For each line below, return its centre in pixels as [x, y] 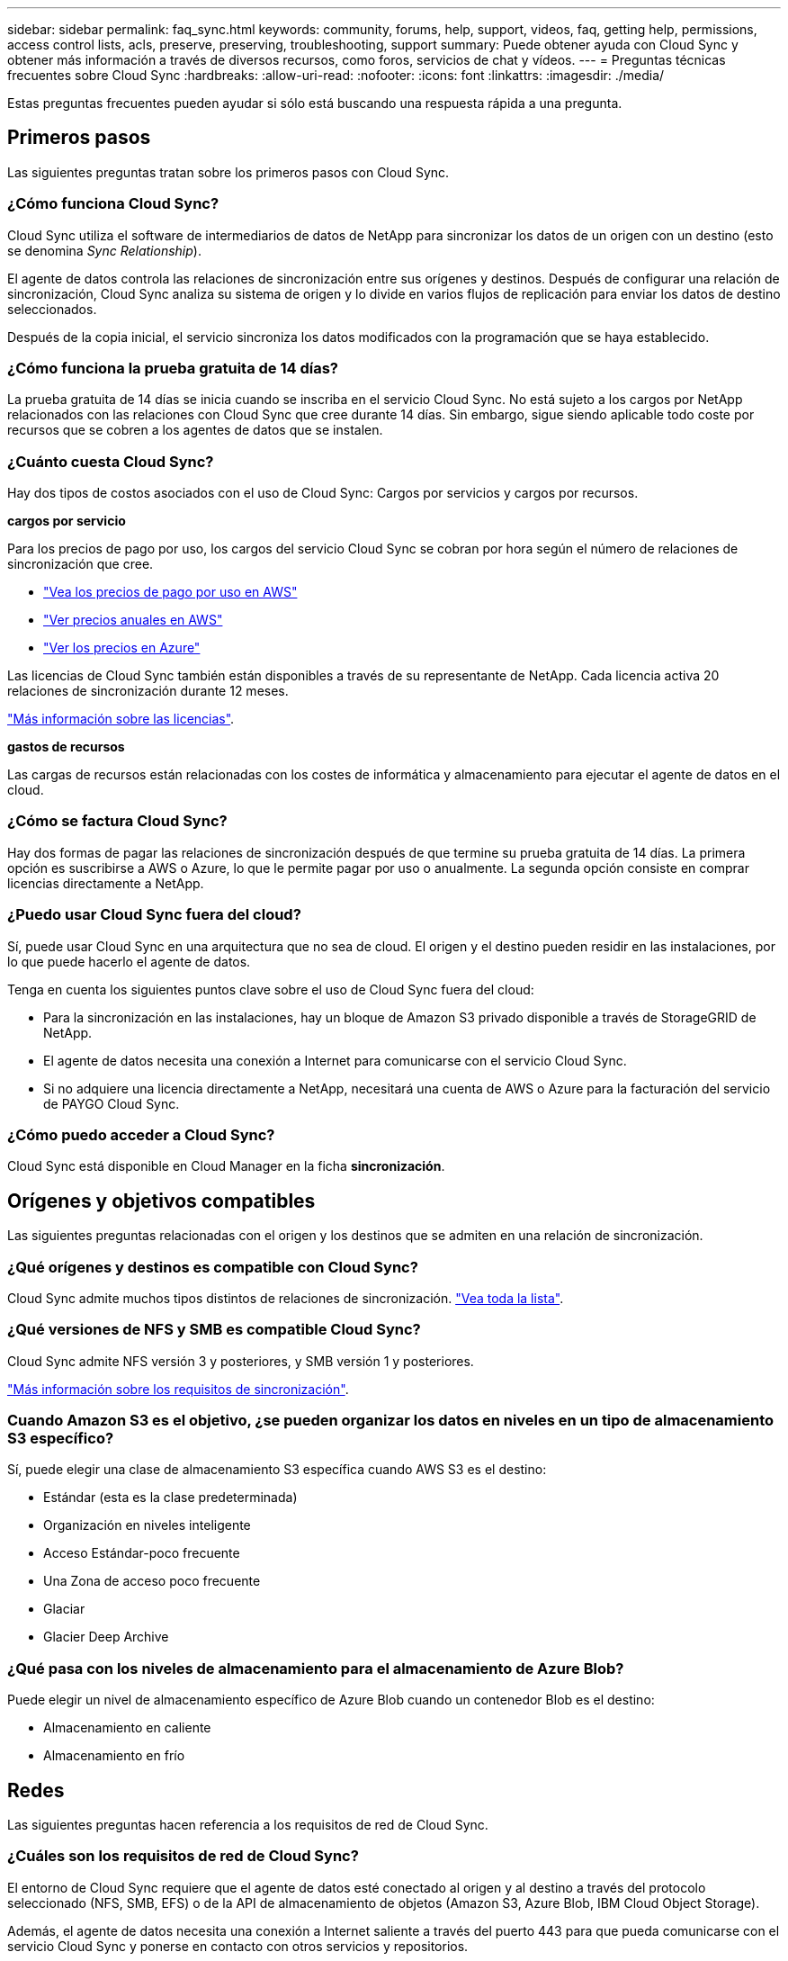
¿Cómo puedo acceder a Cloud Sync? [141, 1134]
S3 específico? [61, 1439]
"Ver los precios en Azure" [122, 648]
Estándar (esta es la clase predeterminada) [170, 1498]
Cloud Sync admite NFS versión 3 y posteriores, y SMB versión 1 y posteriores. [241, 1361]
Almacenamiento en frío [114, 1756]
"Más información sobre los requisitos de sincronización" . [178, 1389]
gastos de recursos [66, 747]
